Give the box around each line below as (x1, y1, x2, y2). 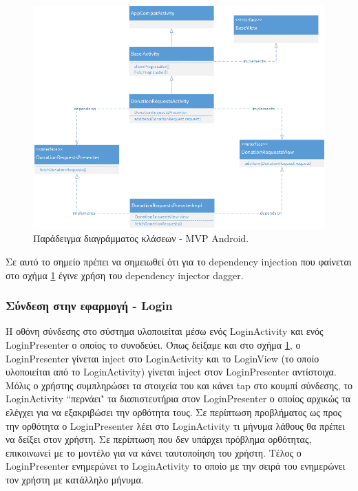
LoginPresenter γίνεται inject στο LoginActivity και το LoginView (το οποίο (6, 351, 319, 365)
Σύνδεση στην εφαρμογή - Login (6, 297, 173, 314)
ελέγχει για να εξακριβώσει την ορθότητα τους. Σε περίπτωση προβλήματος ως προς (6, 404, 341, 419)
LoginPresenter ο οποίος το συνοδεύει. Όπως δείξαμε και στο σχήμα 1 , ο (6, 337, 301, 351)
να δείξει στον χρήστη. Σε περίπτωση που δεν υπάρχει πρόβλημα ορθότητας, (6, 432, 312, 446)
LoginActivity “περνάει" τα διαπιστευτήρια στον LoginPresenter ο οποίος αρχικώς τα (6, 391, 351, 406)
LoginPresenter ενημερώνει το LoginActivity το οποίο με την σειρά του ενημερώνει (6, 459, 346, 473)
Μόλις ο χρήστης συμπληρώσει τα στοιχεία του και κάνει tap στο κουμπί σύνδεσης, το (6, 378, 352, 392)
